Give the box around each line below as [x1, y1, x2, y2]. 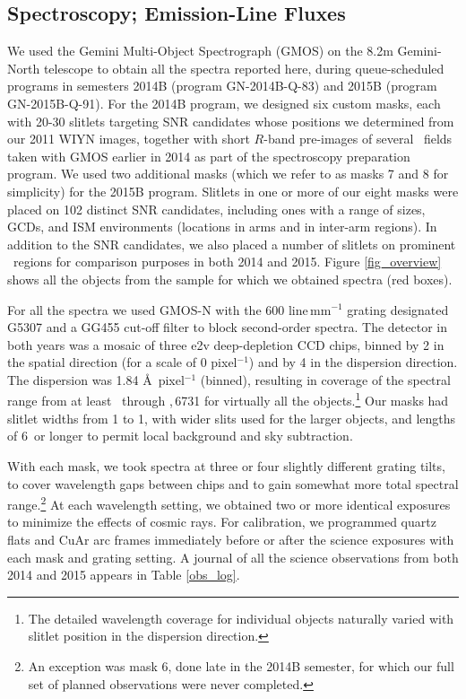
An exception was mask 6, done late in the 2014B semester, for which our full [28, 656, 454, 675]
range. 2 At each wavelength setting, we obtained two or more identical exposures [7, 493, 451, 513]
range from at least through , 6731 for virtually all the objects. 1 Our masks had [7, 389, 449, 410]
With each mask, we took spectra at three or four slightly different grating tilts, [7, 456, 445, 475]
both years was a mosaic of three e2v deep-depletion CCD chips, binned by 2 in [7, 335, 444, 354]
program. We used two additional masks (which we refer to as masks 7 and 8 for [7, 164, 449, 183]
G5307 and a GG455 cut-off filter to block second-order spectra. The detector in [7, 318, 448, 336]
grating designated [347, 300, 449, 319]
